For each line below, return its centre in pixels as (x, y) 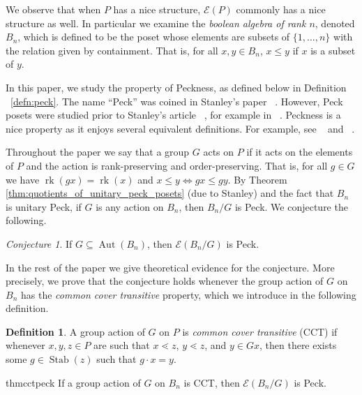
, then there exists (298, 345)
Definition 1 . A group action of (75, 331)
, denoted (335, 23)
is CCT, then (212, 382)
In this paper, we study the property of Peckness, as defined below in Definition (176, 87)
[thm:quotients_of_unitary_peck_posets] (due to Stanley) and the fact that (170, 193)
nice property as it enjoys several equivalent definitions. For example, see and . (180, 128)
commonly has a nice (281, 9)
